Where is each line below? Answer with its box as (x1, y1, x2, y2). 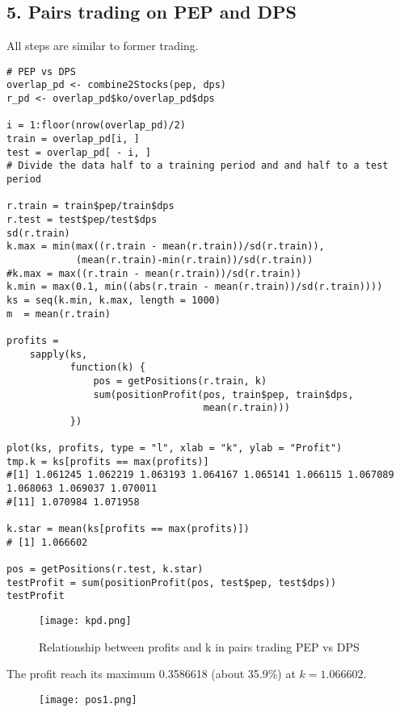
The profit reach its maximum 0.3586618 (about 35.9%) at (6, 665, 296, 682)
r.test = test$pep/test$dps (6, 214, 158, 226)
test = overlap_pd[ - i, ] (6, 146, 151, 158)
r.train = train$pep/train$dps (6, 200, 175, 212)
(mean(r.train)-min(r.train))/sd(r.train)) (75, 253, 314, 266)
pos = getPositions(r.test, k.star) (6, 563, 204, 576)
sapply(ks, (29, 348, 88, 360)
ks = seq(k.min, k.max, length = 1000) (6, 294, 221, 306)
